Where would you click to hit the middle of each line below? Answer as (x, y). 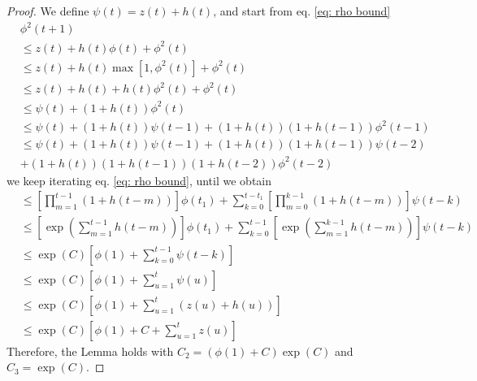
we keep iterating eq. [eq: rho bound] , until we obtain (139, 180)
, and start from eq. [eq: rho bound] (302, 11)
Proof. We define (48, 11)
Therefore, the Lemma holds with (90, 351)
